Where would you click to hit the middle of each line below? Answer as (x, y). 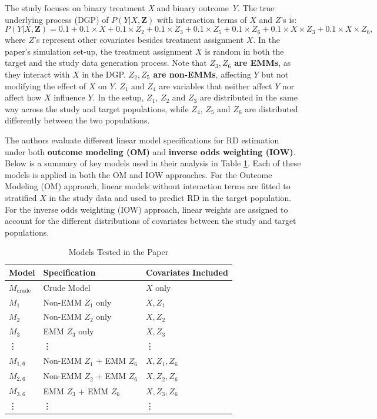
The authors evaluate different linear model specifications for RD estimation (142, 140)
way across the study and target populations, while (97, 108)
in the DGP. (104, 74)
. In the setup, (118, 97)
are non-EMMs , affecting (202, 74)
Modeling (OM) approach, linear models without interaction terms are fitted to (148, 186)
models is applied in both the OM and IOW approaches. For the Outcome (139, 174)
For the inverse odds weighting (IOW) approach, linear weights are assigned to (146, 209)
